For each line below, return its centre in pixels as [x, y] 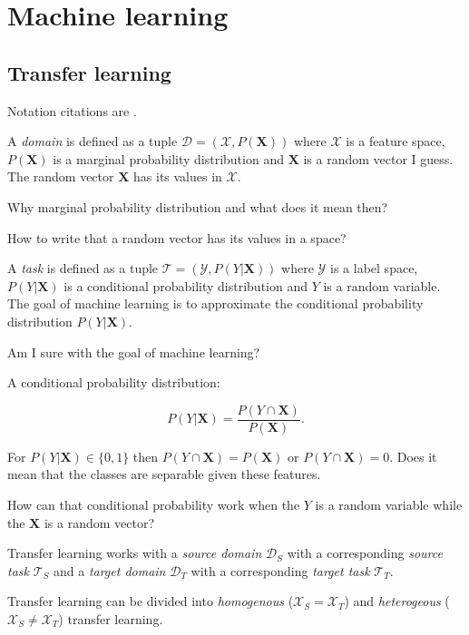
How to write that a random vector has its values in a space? [177, 237]
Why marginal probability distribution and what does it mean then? [198, 206]
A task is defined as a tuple [83, 268]
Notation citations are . [72, 110]
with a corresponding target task [280, 570]
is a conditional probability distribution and [186, 285]
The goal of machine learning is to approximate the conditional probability [215, 303]
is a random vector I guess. [378, 158]
